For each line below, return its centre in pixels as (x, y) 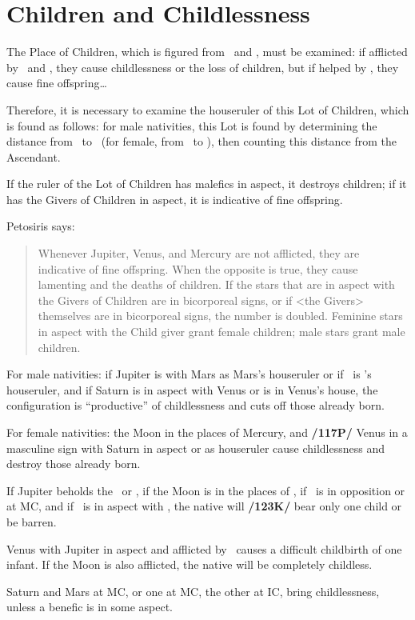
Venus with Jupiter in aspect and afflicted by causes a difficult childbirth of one (204, 548)
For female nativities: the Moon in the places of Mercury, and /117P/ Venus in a (207, 432)
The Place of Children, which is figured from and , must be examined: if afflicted (207, 52)
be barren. (32, 521)
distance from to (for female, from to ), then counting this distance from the (202, 141)
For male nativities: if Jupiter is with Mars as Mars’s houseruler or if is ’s (189, 374)
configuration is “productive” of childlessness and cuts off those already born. (196, 405)
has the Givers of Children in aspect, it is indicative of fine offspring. (175, 199)
